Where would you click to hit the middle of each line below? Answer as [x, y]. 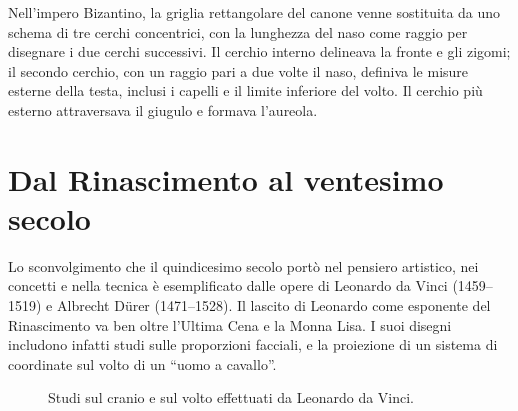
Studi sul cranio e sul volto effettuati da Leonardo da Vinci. [231, 397]
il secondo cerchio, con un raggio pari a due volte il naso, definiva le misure [238, 70]
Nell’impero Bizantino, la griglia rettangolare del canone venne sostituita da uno [254, 12]
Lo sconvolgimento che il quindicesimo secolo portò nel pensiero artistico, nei [243, 265]
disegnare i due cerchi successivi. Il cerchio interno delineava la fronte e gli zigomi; [259, 51]
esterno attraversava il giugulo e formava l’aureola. [163, 109]
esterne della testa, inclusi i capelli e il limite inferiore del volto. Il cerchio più [245, 90]
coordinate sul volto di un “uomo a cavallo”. [142, 363]
